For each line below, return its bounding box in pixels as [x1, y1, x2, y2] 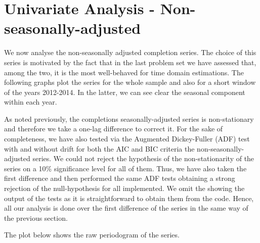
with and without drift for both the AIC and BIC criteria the [4, 143, 195, 154]
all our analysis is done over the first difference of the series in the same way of [4, 203, 248, 213]
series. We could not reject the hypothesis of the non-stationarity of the [32, 153, 254, 164]
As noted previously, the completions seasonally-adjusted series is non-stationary [4, 113, 254, 124]
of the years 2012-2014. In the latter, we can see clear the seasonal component [4, 86, 245, 97]
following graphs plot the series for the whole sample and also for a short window [4, 77, 256, 87]
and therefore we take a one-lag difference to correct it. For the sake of [4, 123, 223, 134]
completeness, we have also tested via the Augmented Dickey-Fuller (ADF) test [4, 133, 250, 144]
